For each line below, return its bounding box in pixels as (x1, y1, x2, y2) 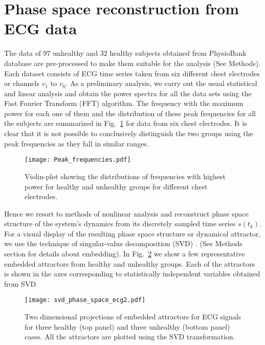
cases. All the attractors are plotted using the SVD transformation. (25, 331, 235, 342)
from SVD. (4, 278, 38, 289)
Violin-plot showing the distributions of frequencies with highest (25, 170, 226, 181)
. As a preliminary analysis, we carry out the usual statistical (65, 78, 257, 89)
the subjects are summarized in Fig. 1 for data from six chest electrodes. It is (4, 118, 247, 128)
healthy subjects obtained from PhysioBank (109, 48, 247, 58)
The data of (4, 48, 41, 58)
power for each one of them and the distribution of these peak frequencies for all (4, 107, 256, 118)
